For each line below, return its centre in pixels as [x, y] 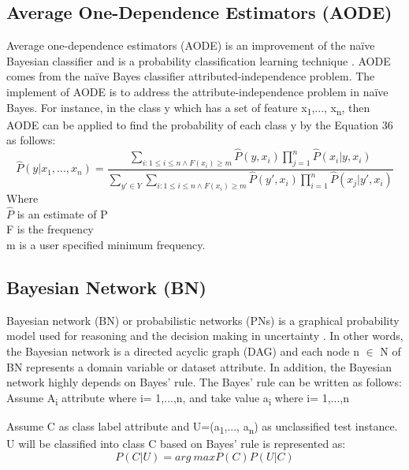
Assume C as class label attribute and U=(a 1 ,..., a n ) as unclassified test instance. [202, 427]
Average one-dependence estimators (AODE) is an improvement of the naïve [191, 45]
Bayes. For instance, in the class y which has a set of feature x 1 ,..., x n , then [188, 108]
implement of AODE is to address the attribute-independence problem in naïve [197, 91]
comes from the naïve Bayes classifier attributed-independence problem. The [191, 76]
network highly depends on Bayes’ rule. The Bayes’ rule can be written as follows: [204, 382]
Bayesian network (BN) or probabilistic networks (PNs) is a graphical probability [203, 320]
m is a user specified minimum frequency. [106, 244]
